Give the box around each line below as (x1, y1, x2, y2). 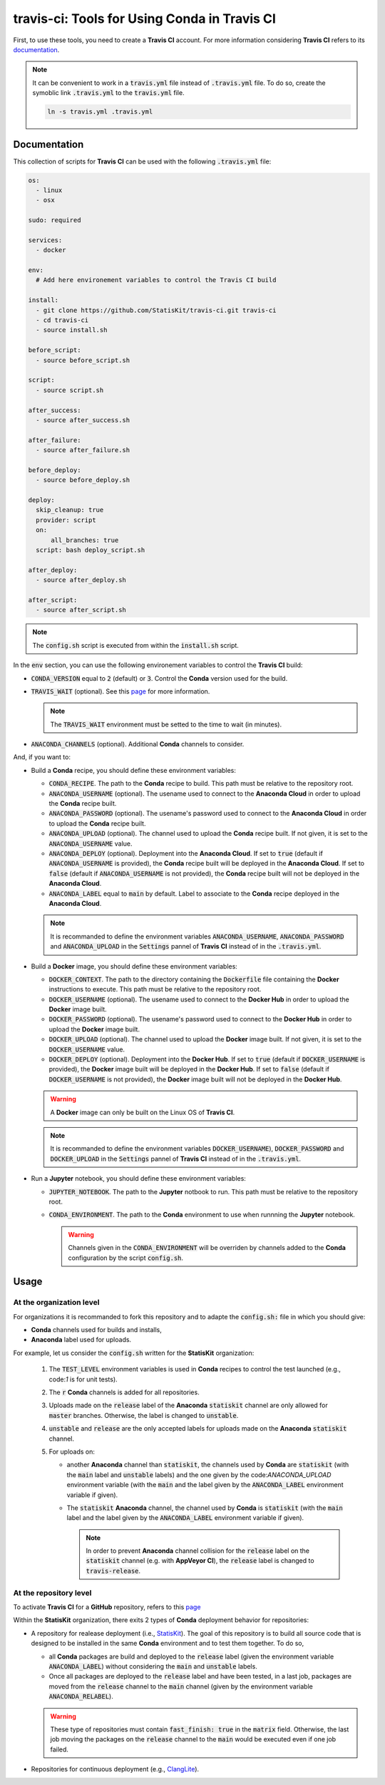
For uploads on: (48, 1447, 96, 1456)
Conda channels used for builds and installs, (31, 1326, 162, 1334)
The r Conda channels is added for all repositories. (48, 1388, 200, 1396)
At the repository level (13, 1588, 92, 1598)
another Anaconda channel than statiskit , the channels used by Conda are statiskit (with (66, 1461, 349, 1469)
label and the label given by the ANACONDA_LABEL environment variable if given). (66, 1514, 304, 1522)
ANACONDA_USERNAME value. (48, 839, 133, 848)
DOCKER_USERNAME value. (48, 1045, 125, 1054)
